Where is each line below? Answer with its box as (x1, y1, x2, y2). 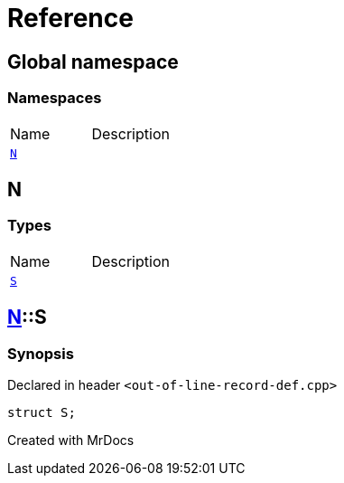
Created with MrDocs (7, 431, 135, 448)
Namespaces (7, 89, 102, 108)
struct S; (7, 404, 76, 420)
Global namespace (7, 50, 179, 73)
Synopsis (7, 344, 74, 363)
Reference (7, 3, 134, 33)
